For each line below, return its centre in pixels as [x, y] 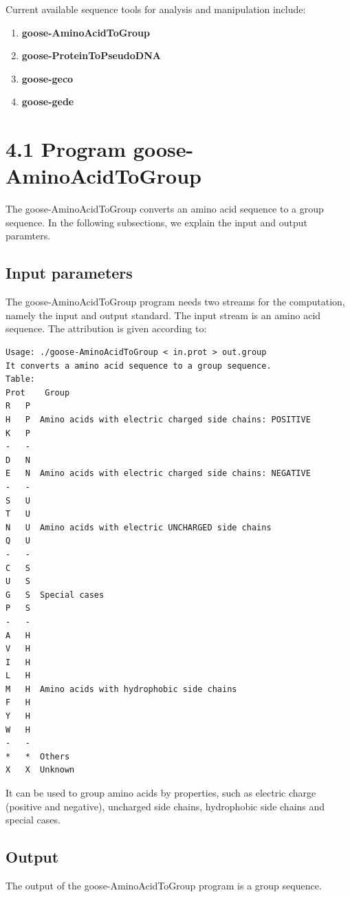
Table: [20, 379]
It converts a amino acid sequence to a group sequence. [139, 366]
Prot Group [38, 392]
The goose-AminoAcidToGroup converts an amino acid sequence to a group [165, 209]
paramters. [28, 236]
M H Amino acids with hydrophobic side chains [121, 689]
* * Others [38, 756]
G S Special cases [55, 595]
